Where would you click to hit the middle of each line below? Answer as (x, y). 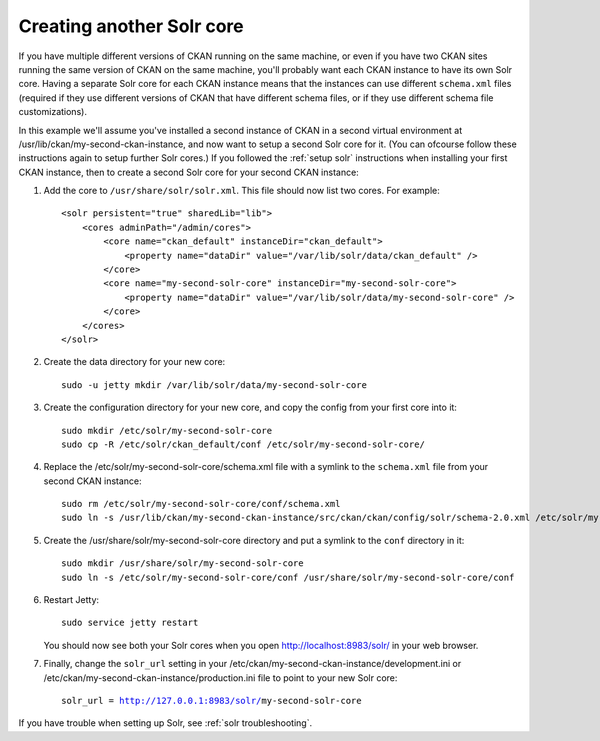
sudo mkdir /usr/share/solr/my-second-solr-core (182, 563)
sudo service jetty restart (130, 623)
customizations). (52, 112)
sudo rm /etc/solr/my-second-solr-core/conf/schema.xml (201, 504)
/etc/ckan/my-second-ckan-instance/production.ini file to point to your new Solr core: (220, 677)
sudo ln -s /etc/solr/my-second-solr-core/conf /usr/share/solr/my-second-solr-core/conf (288, 577)
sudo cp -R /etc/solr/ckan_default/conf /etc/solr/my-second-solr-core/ (243, 444)
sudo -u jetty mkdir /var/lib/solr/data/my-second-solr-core (214, 384)
